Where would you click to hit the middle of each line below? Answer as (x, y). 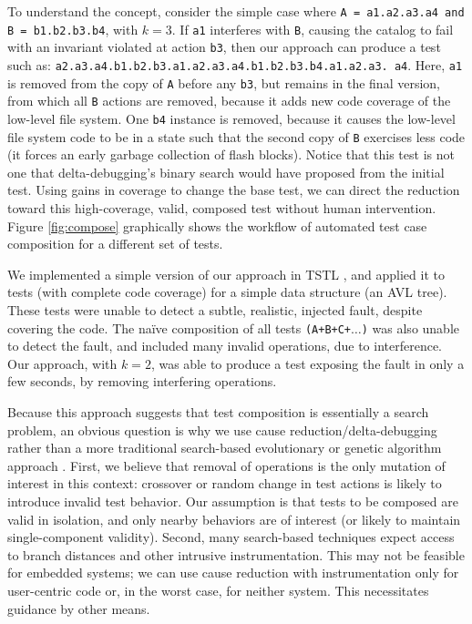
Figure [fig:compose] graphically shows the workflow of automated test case (217, 225)
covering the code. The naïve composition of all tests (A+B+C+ (180, 327)
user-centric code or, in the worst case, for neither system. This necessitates (218, 590)
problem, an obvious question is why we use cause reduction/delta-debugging (222, 430)
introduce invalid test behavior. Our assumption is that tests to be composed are (233, 501)
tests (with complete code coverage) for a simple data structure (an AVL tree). (227, 292)
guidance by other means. (79, 608)
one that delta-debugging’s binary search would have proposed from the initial (226, 172)
